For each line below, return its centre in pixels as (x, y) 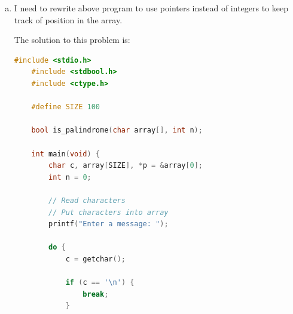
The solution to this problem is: (72, 40)
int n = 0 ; (70, 177)
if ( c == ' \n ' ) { (100, 283)
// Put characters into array (109, 212)
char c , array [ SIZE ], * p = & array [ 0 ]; (126, 166)
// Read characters (87, 200)
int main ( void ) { (66, 154)
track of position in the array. (68, 19)
